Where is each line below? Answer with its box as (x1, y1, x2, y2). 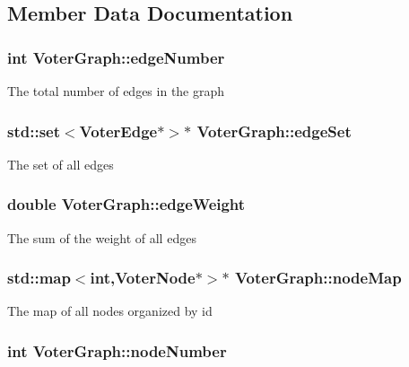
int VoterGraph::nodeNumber (7, 339, 227, 362)
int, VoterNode (90, 267, 196, 289)
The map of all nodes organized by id (7, 301, 213, 320)
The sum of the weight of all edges (7, 228, 196, 247)
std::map (7, 267, 71, 289)
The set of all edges (7, 154, 114, 173)
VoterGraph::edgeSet (196, 119, 352, 142)
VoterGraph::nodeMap (234, 267, 402, 289)
